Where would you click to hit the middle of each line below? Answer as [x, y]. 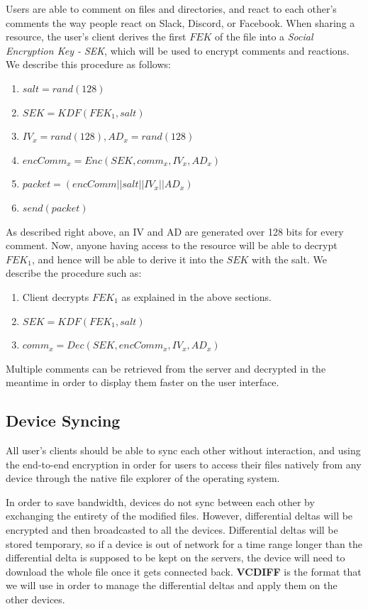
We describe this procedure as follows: [88, 64]
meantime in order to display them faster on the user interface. [143, 382]
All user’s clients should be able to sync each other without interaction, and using [183, 450]
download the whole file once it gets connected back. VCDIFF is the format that [184, 571]
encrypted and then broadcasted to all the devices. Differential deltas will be [172, 530]
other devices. [35, 599]
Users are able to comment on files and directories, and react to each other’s [171, 9]
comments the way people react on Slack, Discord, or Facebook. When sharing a [180, 22]
